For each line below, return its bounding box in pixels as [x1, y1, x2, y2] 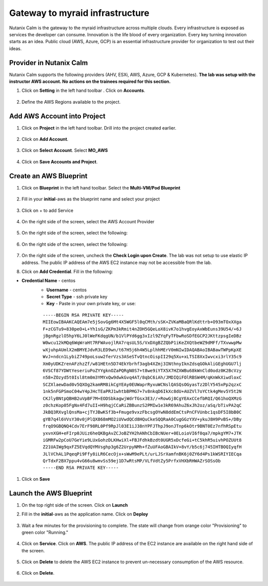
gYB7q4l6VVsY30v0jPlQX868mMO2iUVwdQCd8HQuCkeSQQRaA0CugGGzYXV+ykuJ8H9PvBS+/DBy [43, 416, 242, 422]
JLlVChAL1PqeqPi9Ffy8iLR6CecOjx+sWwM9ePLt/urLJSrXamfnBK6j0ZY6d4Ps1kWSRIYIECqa [43, 451, 242, 456]
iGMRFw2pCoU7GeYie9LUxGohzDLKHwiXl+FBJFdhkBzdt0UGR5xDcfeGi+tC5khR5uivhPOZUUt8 [43, 437, 242, 443]
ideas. [9, 45, 22, 52]
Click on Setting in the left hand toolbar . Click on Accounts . [21, 87, 145, 94]
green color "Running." [21, 529, 68, 535]
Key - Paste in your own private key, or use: [46, 301, 136, 307]
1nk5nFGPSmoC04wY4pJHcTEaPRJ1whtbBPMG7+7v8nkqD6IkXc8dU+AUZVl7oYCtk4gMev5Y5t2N [43, 389, 242, 394]
